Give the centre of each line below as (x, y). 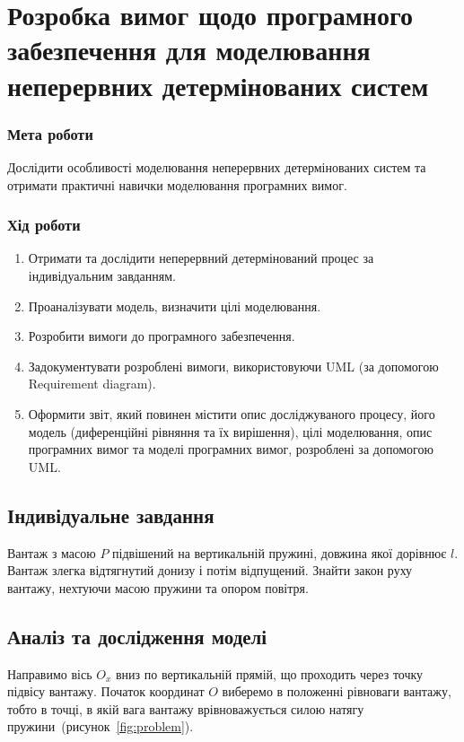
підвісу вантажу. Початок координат (106, 691)
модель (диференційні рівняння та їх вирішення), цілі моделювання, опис (230, 431)
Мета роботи (50, 133)
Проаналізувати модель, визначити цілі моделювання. (175, 306)
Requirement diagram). (92, 384)
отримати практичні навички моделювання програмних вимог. (177, 184)
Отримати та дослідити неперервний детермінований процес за (201, 258)
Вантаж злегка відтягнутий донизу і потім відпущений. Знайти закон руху (210, 570)
